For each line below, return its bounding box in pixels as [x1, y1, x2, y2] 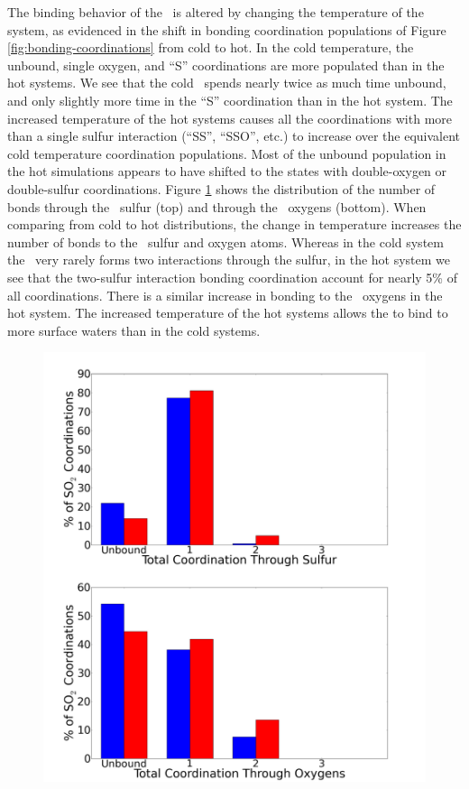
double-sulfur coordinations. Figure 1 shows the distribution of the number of [7, 179, 436, 198]
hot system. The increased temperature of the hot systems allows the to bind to [7, 303, 448, 322]
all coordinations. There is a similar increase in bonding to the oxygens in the [7, 285, 443, 304]
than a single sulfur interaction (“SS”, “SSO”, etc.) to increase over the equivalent [7, 126, 461, 145]
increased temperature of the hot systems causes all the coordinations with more [7, 108, 453, 127]
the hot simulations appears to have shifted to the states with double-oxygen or [7, 162, 447, 181]
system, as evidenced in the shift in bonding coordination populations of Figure [7, 20, 446, 39]
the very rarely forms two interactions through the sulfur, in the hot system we [7, 250, 451, 269]
